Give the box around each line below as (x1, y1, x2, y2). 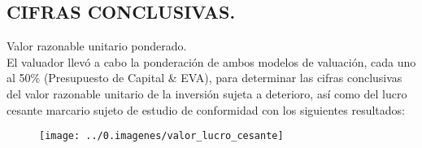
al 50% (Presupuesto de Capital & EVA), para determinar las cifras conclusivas (7, 69, 402, 86)
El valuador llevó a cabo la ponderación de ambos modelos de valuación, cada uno (7, 53, 416, 70)
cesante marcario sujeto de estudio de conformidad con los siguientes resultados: (7, 101, 405, 118)
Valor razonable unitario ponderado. (7, 37, 187, 54)
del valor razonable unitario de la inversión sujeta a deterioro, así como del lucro (7, 85, 407, 102)
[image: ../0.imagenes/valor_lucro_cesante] (39, 130, 284, 142)
